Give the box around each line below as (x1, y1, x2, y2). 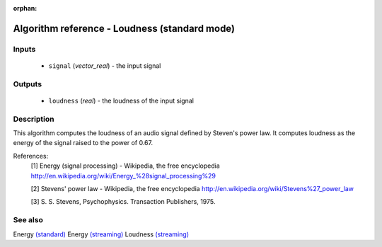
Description (13, 114, 54, 124)
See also (13, 215, 44, 225)
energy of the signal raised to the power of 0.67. (13, 139, 154, 147)
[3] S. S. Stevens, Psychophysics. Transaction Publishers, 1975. (30, 197, 216, 206)
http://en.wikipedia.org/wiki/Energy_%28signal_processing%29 (30, 171, 216, 180)
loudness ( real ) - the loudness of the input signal (48, 96, 195, 105)
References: (13, 151, 49, 160)
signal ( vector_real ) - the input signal (48, 61, 161, 70)
